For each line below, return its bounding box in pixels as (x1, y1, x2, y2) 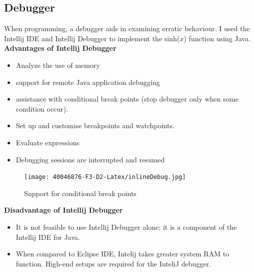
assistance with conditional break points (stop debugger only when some (16, 94, 238, 104)
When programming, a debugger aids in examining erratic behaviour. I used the (4, 23, 250, 34)
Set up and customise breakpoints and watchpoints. (16, 120, 175, 131)
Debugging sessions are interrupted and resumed (16, 154, 165, 164)
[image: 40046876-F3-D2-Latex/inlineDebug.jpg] (24, 173, 186, 181)
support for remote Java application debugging (16, 76, 160, 87)
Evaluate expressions (16, 137, 80, 147)
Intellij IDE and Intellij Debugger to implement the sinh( (4, 33, 180, 43)
